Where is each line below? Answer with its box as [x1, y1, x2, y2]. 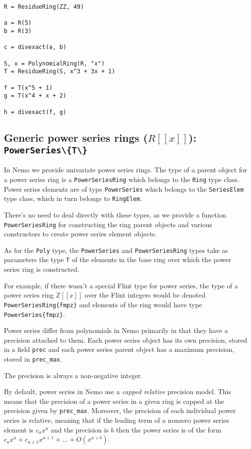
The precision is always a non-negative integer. [4, 370, 143, 380]
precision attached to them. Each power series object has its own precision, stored [4, 334, 247, 345]
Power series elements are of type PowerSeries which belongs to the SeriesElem [4, 183, 244, 194]
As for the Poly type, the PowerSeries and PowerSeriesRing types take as [4, 245, 228, 255]
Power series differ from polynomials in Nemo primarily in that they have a [4, 325, 228, 335]
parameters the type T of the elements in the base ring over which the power [4, 254, 231, 265]
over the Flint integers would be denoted [84, 290, 205, 300]
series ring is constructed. [4, 264, 80, 274]
